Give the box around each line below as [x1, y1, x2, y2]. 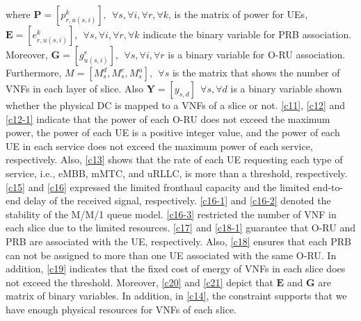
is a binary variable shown [230, 81, 342, 95]
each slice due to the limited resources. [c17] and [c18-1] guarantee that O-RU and [6, 220, 355, 235]
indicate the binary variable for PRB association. [143, 27, 352, 41]
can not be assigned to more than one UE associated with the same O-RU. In [6, 247, 337, 262]
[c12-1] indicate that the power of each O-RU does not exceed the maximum [6, 111, 330, 126]
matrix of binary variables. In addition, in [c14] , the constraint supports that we [6, 288, 347, 303]
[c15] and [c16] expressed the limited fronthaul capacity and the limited [6, 179, 310, 194]
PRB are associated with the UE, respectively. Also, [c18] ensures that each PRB [6, 233, 351, 248]
